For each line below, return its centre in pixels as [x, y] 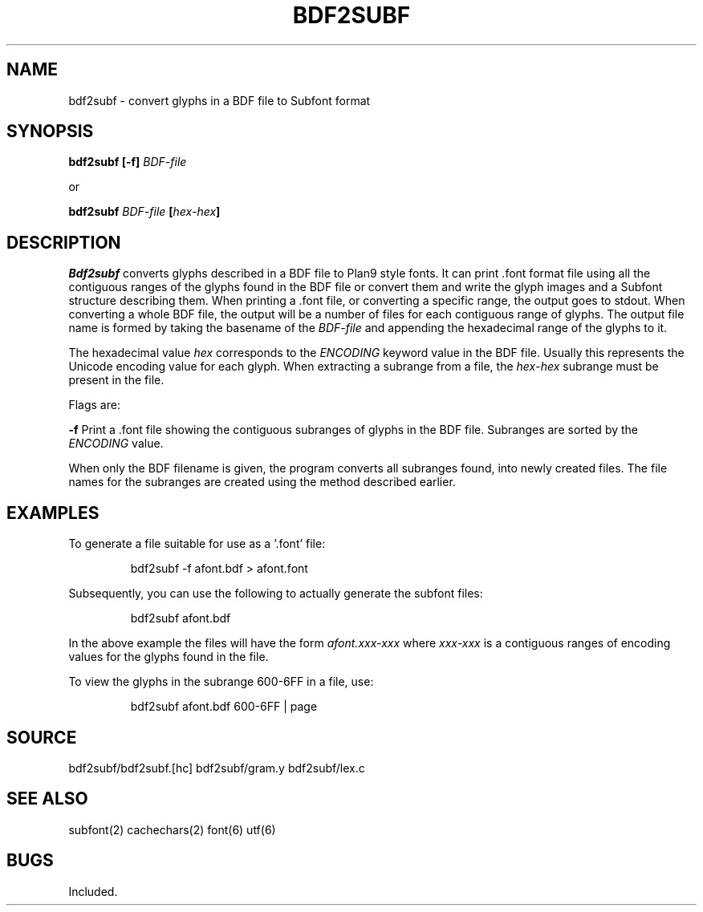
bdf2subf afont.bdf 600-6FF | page [224, 707]
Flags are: [94, 405]
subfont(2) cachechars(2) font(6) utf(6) [172, 829]
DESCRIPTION [64, 242]
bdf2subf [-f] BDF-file [128, 162]
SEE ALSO [47, 799]
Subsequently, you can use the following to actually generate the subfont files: [276, 594]
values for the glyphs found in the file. [169, 657]
